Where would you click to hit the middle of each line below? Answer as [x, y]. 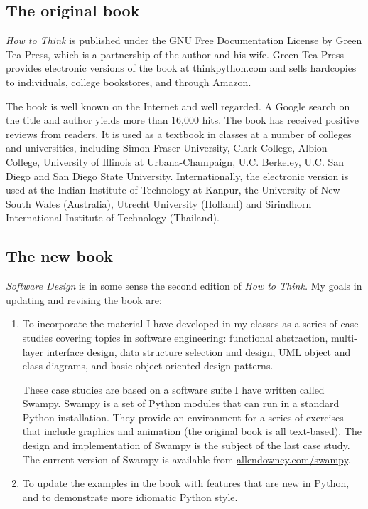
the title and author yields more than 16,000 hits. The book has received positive [183, 120]
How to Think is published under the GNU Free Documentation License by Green [184, 40]
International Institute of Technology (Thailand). [113, 217]
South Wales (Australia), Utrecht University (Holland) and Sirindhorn [159, 203]
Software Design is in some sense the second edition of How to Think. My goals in [184, 286]
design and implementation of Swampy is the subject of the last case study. [186, 445]
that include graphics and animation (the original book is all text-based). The [192, 431]
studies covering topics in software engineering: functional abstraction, [175, 337]
